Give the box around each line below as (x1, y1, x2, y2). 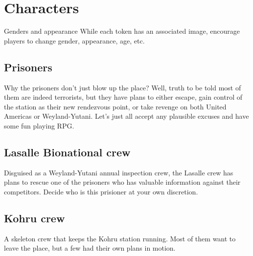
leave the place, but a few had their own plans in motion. (4, 243, 176, 253)
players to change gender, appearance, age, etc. (4, 35, 145, 45)
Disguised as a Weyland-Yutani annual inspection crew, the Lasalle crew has (4, 167, 233, 177)
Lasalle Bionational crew (4, 144, 131, 159)
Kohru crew (4, 210, 65, 225)
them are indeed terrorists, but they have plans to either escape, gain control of (4, 92, 243, 102)
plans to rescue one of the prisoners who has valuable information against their (4, 177, 241, 187)
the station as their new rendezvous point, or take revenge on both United (4, 101, 227, 111)
